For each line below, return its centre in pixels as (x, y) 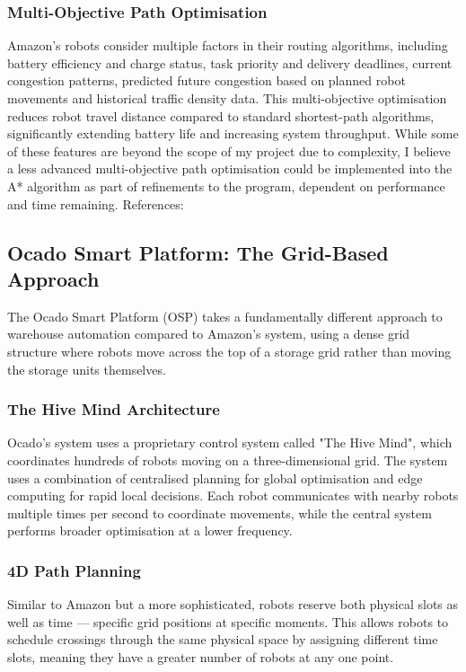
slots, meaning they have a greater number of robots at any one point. (201, 656)
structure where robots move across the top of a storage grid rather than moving (229, 351)
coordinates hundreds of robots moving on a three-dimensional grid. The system (228, 460)
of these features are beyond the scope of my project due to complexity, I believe (229, 150)
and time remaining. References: (96, 203)
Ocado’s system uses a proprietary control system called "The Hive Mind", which (230, 442)
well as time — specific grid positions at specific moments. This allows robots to (228, 621)
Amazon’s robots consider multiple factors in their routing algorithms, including (228, 45)
